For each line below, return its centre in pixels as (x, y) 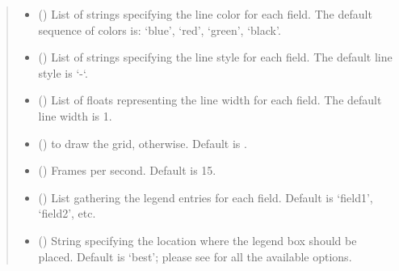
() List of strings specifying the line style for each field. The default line (215, 57)
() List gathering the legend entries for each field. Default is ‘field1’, (206, 197)
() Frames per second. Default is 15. (127, 170)
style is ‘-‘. (63, 72)
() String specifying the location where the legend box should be (197, 240)
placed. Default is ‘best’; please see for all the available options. (195, 256)
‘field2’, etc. (67, 213)
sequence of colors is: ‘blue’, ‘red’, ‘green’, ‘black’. (160, 30)
